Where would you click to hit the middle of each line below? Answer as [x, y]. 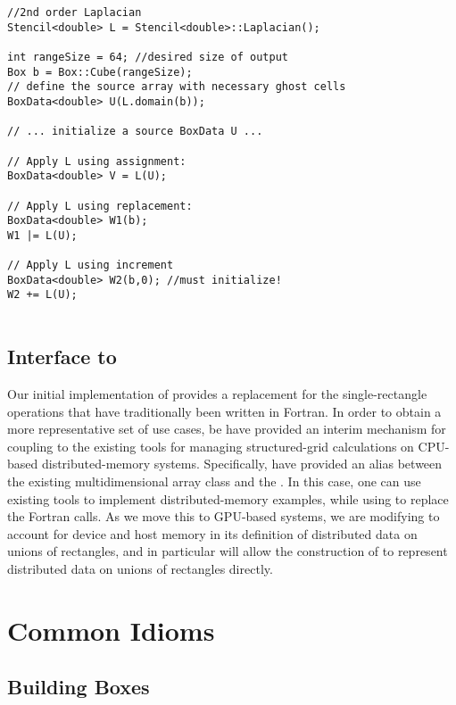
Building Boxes [79, 687]
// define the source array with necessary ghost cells [177, 87]
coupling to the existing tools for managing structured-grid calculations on [211, 446]
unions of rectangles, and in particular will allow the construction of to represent [228, 551]
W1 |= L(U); [42, 235]
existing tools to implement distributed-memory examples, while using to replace [228, 498]
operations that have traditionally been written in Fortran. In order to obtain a [224, 411]
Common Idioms [111, 630]
